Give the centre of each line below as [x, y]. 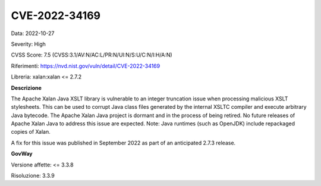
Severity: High [28, 44]
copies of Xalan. [31, 132]
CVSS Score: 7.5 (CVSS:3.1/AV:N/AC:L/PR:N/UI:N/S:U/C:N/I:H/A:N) [92, 55]
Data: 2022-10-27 [33, 33]
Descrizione [26, 88]
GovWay [22, 154]
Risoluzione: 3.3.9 [33, 176]
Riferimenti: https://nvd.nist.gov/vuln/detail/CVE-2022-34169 [86, 66]
